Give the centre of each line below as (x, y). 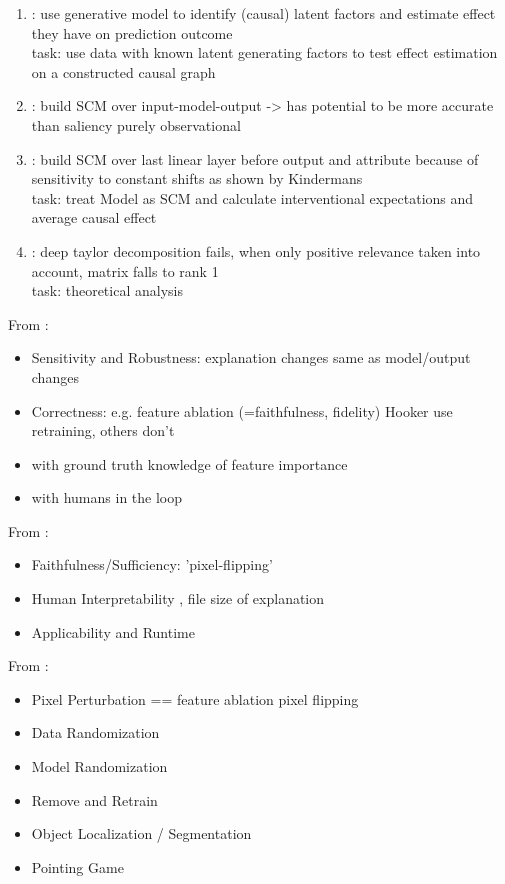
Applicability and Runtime (113, 631)
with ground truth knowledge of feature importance (189, 463)
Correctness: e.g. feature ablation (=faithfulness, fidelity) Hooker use (242, 410)
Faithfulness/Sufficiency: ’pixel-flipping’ (152, 564)
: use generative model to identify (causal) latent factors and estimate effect (263, 13)
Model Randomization (99, 766)
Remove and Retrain (94, 799)
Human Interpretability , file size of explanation (178, 598)
